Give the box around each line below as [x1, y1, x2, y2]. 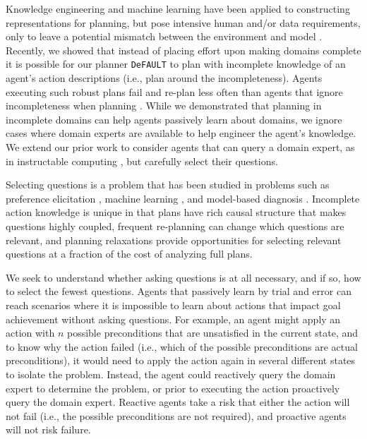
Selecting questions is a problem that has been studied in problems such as [6, 177, 330, 192]
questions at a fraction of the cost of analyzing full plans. [6, 246, 253, 261]
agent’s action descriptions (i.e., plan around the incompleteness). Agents [6, 71, 323, 85]
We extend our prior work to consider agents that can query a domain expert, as [6, 140, 355, 154]
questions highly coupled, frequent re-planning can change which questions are [6, 218, 344, 233]
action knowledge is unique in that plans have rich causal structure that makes [6, 205, 347, 220]
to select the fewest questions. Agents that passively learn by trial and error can [6, 284, 351, 299]
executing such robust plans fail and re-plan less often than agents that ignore [6, 84, 343, 99]
